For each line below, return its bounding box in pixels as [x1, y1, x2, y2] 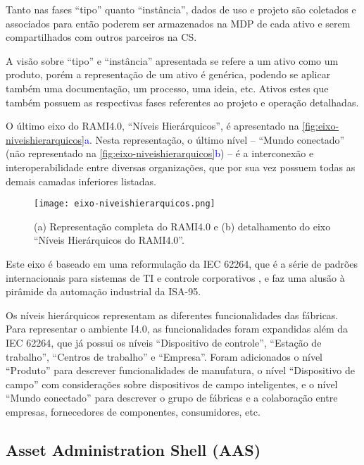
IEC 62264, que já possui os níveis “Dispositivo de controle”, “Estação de [6, 335, 322, 349]
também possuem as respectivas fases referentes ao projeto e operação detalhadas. [6, 94, 359, 109]
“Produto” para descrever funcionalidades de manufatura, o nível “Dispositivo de [6, 363, 355, 378]
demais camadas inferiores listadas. [6, 173, 156, 188]
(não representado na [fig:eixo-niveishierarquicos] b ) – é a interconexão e [6, 146, 314, 161]
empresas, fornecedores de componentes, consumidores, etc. [6, 404, 261, 418]
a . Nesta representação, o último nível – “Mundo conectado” [84, 132, 345, 147]
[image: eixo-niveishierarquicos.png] [34, 199, 215, 209]
